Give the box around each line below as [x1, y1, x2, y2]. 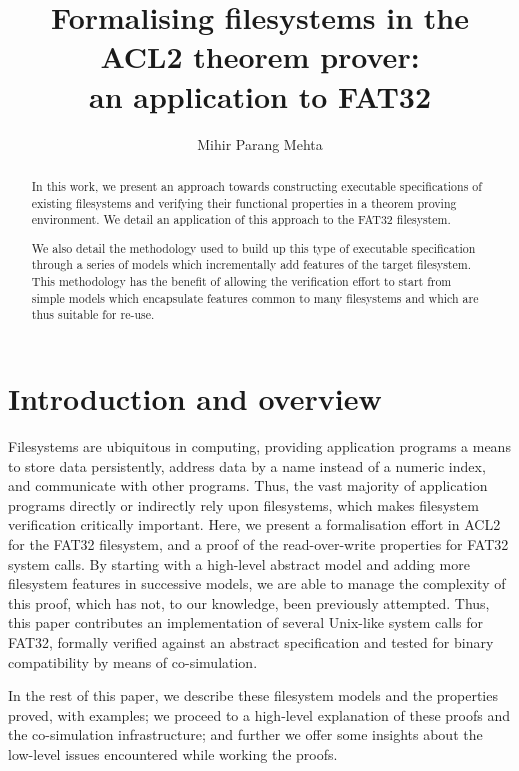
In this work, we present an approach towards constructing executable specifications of [31, 177, 482, 194]
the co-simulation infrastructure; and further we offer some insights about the [8, 724, 483, 745]
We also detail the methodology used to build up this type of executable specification [31, 239, 476, 256]
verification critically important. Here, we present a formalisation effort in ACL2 [8, 514, 501, 535]
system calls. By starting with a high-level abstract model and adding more [8, 553, 470, 574]
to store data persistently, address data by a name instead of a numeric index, [8, 455, 486, 476]
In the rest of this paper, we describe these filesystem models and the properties [8, 685, 498, 706]
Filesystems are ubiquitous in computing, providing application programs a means [8, 435, 511, 456]
